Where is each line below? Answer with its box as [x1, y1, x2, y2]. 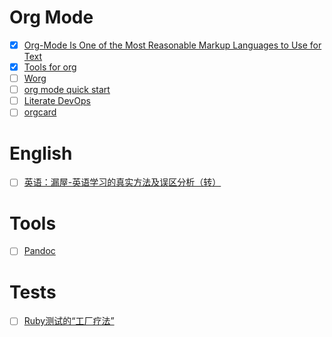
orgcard [23, 106, 57, 118]
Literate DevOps [23, 95, 91, 107]
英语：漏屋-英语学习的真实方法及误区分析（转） [23, 176, 222, 188]
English [9, 142, 73, 165]
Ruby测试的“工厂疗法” [23, 315, 115, 327]
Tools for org [23, 61, 77, 73]
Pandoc [23, 245, 56, 257]
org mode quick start [23, 84, 111, 96]
